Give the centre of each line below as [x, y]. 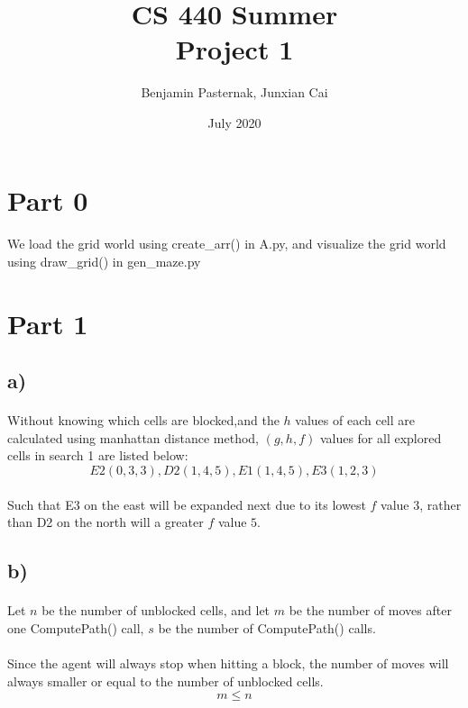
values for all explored [381, 437]
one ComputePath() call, [76, 627]
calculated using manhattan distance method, [133, 437]
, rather [440, 504]
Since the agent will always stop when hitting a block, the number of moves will [228, 663]
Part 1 [48, 323]
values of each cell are [355, 420]
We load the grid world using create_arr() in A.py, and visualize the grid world [227, 244]
